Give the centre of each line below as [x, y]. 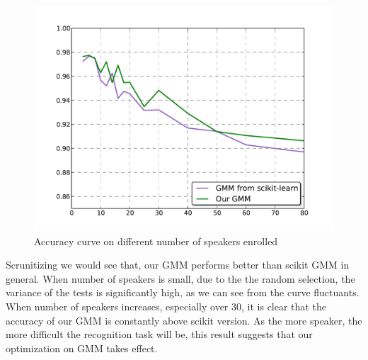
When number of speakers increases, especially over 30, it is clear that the [166, 306]
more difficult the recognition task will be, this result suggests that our [159, 334]
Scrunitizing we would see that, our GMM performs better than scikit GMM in [178, 265]
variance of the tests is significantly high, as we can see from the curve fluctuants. [183, 292]
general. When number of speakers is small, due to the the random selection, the [180, 278]
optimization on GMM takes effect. [82, 348]
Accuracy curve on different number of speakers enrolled [156, 241]
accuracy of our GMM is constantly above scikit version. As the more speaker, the [184, 320]
